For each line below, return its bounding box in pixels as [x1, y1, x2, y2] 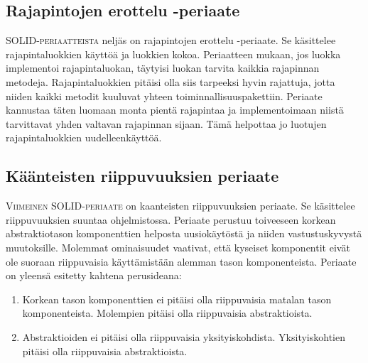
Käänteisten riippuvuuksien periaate [6, 165, 279, 187]
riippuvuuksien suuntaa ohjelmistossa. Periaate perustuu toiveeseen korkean [6, 212, 336, 227]
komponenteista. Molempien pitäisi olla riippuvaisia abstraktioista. [22, 305, 313, 320]
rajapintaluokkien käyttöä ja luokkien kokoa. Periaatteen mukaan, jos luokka [6, 46, 341, 61]
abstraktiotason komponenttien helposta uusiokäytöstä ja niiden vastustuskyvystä [6, 226, 362, 241]
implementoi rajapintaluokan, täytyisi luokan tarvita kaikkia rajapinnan [6, 60, 320, 75]
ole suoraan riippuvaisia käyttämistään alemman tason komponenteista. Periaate [6, 254, 357, 269]
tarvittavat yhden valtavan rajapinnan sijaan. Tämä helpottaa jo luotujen [6, 116, 327, 131]
